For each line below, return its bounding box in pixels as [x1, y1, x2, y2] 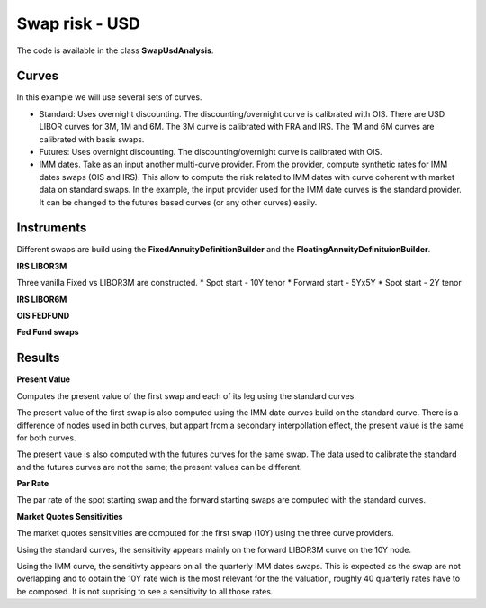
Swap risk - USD [16, 14, 141, 33]
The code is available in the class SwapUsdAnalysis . [16, 45, 214, 56]
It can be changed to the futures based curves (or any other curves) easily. [39, 196, 318, 207]
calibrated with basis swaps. [39, 133, 145, 144]
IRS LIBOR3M [16, 260, 67, 271]
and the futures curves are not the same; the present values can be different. [16, 461, 302, 472]
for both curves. [16, 432, 76, 443]
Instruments [16, 221, 87, 236]
